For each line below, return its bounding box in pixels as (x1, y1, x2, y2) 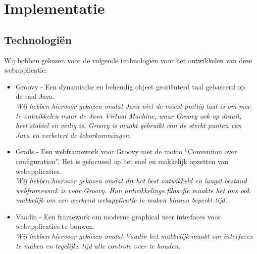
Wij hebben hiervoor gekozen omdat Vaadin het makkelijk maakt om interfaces (15, 231, 253, 241)
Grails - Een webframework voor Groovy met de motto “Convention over (15, 146, 237, 157)
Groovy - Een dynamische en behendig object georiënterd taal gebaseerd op (15, 81, 245, 91)
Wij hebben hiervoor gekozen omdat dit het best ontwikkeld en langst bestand (15, 175, 247, 186)
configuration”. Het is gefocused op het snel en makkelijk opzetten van (15, 156, 228, 166)
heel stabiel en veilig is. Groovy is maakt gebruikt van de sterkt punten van (15, 120, 242, 130)
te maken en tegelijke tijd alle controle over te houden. (15, 240, 181, 251)
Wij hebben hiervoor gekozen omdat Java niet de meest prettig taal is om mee (15, 100, 251, 111)
